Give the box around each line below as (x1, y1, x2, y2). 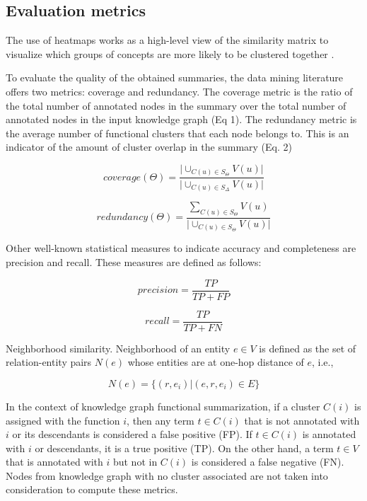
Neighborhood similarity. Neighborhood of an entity (6, 340, 231, 355)
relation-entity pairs (6, 355, 92, 369)
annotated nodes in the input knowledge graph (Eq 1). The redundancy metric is (6, 112, 357, 127)
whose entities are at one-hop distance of (127, 355, 304, 369)
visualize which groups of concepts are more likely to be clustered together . (6, 46, 334, 61)
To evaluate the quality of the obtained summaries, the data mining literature (6, 70, 344, 85)
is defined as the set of (259, 340, 356, 355)
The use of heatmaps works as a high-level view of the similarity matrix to (6, 33, 329, 47)
